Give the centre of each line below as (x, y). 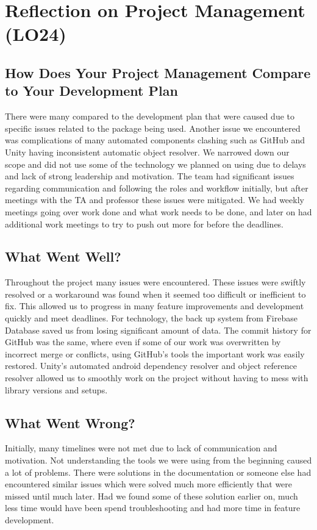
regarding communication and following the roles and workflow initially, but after (157, 188)
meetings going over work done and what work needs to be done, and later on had (158, 211)
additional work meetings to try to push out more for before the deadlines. (144, 224)
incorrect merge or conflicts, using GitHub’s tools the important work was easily (155, 353)
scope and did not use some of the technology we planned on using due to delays (155, 164)
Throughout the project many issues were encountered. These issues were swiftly (155, 282)
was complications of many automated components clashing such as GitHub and (155, 140)
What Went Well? (63, 256)
